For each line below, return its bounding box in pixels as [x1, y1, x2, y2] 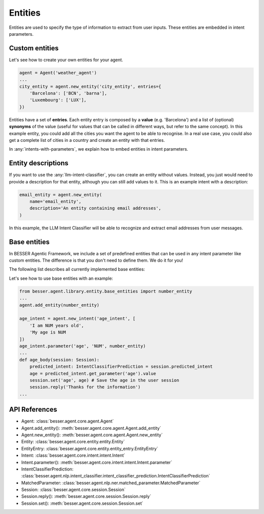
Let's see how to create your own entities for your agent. [9, 57, 123, 63]
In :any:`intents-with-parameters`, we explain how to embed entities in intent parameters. [9, 146, 188, 152]
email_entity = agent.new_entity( [19, 192, 102, 198]
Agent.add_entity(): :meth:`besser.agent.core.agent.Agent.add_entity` [21, 425, 161, 431]
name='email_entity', [29, 199, 82, 204]
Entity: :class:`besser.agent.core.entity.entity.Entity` [21, 439, 125, 445]
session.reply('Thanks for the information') [29, 384, 141, 390]
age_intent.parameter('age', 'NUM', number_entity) [19, 343, 146, 349]
